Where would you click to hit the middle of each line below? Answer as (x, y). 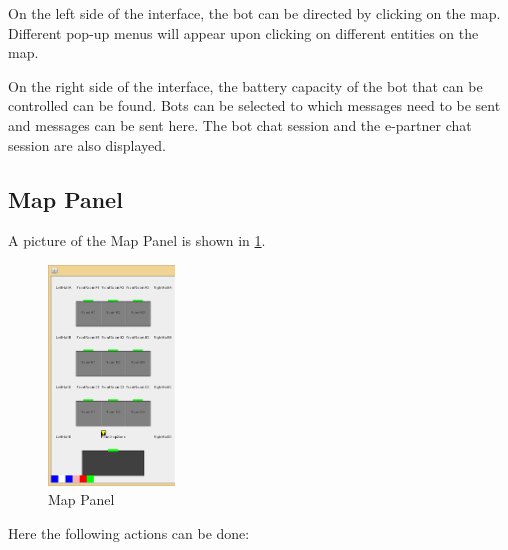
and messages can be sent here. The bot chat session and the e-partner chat (240, 124)
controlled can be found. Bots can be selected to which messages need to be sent (254, 105)
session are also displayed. (87, 144)
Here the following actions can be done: (129, 532)
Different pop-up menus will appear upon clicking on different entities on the (243, 32)
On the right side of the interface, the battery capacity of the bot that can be (245, 85)
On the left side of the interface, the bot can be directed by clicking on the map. (254, 13)
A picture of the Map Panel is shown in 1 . (137, 240)
